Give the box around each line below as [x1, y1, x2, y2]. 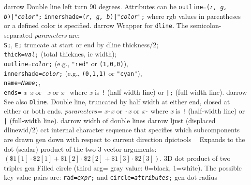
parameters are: [34, 29, 80, 40]
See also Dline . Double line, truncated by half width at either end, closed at [4, 96, 230, 106]
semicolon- [190, 20, 221, 30]
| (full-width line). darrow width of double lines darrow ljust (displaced [4, 115, 216, 125]
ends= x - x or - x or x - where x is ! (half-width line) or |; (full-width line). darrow [4, 86, 247, 97]
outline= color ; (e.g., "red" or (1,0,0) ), [4, 58, 128, 68]
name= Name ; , [4, 77, 41, 87]
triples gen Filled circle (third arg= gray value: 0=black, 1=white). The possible [4, 162, 242, 172]
